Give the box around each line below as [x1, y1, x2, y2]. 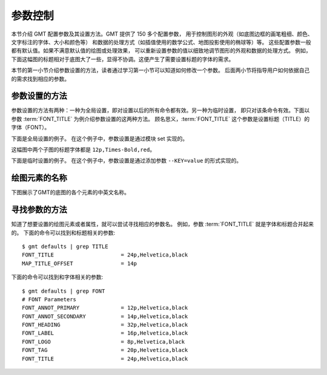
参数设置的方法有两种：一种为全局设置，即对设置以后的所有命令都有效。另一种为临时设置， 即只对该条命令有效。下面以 [11, 106, 310, 114]
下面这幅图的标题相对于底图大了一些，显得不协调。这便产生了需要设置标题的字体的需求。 [11, 55, 234, 63]
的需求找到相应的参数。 [11, 75, 70, 82]
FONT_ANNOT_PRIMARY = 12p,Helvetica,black [22, 304, 188, 311]
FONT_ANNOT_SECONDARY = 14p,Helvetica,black [22, 313, 188, 320]
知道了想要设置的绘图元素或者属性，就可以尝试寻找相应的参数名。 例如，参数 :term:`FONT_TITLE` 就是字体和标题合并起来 [11, 221, 314, 228]
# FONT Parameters [22, 296, 77, 302]
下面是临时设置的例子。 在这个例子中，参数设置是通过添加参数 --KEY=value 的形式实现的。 [11, 157, 242, 165]
